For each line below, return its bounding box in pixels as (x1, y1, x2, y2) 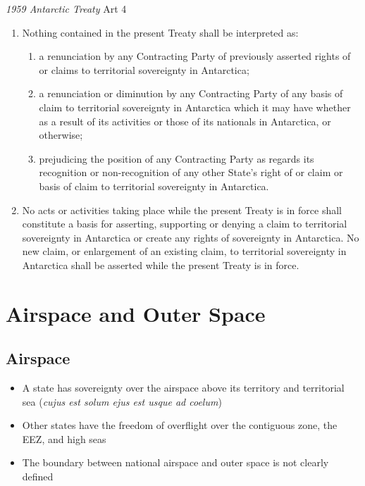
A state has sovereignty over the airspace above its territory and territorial (22, 380, 345, 395)
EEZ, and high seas (22, 431, 106, 446)
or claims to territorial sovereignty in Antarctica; (39, 62, 249, 77)
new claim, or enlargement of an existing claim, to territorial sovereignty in (22, 244, 347, 258)
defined (22, 469, 54, 484)
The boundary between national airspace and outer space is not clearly (22, 455, 329, 470)
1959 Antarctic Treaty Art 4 (6, 1, 127, 15)
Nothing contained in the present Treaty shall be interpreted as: (22, 25, 299, 39)
